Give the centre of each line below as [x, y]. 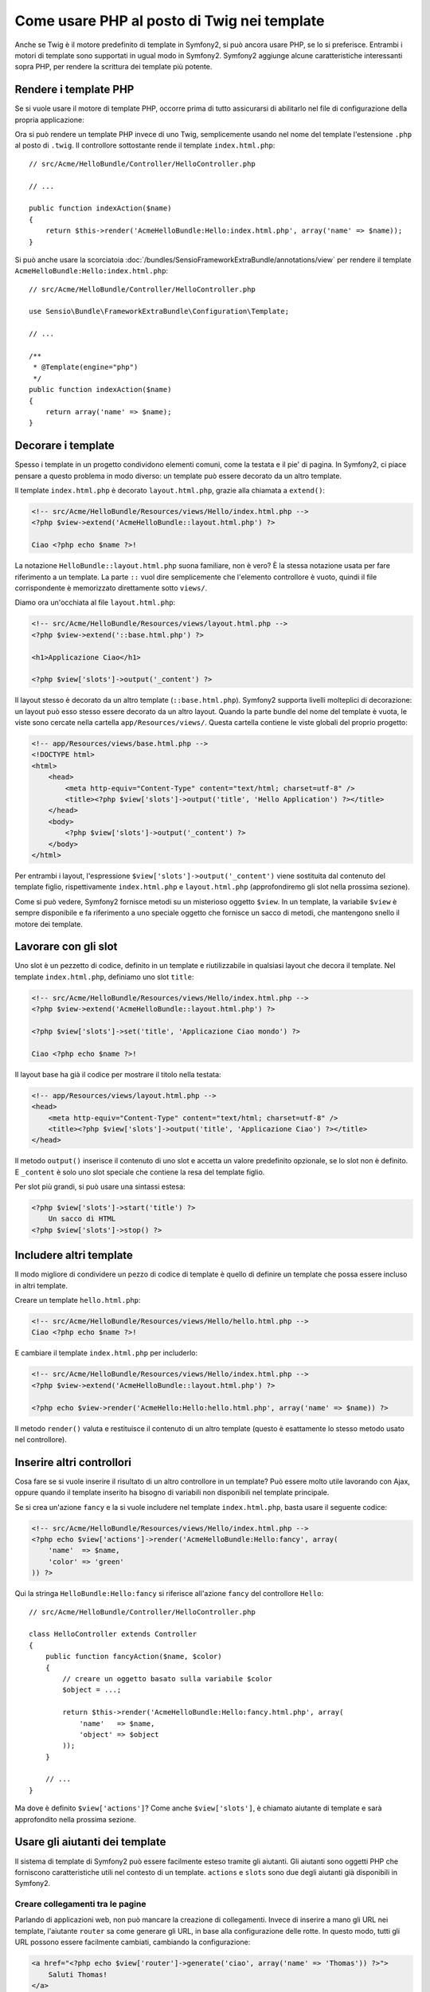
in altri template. [41, 1285]
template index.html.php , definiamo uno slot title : [104, 977]
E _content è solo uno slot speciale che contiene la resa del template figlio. [140, 1172]
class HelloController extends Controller [113, 1634]
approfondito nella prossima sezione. [76, 1819]
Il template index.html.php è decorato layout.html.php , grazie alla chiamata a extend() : [170, 491]
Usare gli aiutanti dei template [90, 1842]
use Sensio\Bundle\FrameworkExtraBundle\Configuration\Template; [159, 312]
